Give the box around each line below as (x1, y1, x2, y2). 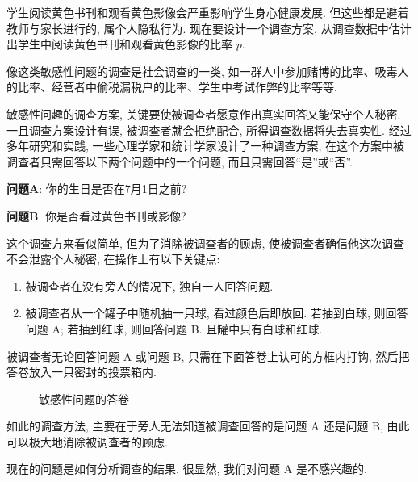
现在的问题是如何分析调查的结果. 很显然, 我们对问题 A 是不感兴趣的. (6, 460, 367, 477)
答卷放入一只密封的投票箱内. (6, 363, 157, 380)
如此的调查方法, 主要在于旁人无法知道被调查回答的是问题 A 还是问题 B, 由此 (6, 417, 410, 434)
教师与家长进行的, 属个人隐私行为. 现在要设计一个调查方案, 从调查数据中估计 (6, 19, 412, 36)
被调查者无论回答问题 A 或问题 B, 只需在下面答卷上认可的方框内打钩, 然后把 (6, 347, 410, 364)
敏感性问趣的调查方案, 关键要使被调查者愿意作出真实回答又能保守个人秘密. (6, 105, 401, 122)
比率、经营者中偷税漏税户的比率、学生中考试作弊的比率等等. (17, 78, 337, 95)
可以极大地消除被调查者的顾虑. (6, 433, 168, 450)
